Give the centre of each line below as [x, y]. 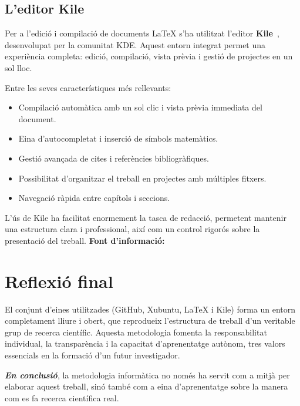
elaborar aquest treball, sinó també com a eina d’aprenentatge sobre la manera [146, 386]
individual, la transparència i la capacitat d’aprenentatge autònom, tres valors [145, 343]
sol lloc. [18, 67]
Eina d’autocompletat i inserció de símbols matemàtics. [118, 138]
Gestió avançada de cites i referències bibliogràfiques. [114, 158]
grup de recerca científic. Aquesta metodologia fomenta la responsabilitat [136, 332]
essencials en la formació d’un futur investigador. [92, 355]
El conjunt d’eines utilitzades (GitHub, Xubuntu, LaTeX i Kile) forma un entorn [150, 309]
